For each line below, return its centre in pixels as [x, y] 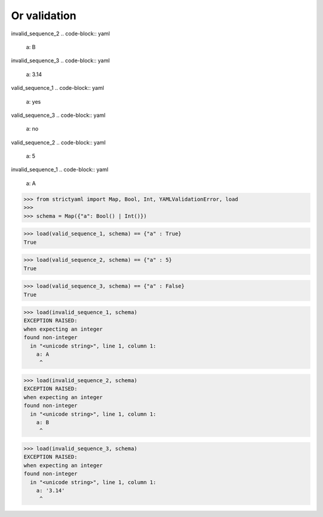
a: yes [33, 101]
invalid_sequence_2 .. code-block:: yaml [60, 34]
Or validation [44, 16]
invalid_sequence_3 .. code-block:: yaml [60, 61]
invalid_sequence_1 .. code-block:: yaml [60, 170]
